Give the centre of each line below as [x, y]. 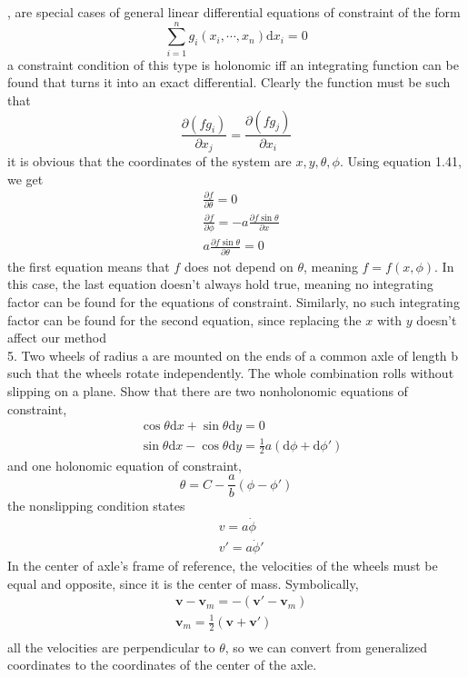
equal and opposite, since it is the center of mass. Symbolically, [183, 583]
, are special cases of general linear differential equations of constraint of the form [234, 12]
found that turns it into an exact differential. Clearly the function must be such [229, 82]
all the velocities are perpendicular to [111, 647]
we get [25, 179]
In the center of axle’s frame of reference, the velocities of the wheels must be [223, 566]
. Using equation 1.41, [400, 160]
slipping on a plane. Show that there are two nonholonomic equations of [208, 390]
